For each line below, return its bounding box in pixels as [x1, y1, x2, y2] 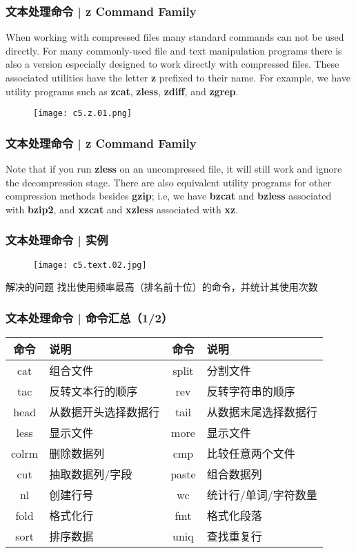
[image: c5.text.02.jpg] [33, 260, 147, 270]
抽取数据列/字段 [49, 466, 132, 483]
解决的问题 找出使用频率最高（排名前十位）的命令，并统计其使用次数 [6, 280, 318, 294]
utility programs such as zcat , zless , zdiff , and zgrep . [6, 84, 239, 98]
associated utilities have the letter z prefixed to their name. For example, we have [6, 70, 351, 84]
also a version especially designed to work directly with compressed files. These [6, 57, 339, 71]
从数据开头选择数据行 [49, 404, 160, 420]
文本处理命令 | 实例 [6, 231, 108, 249]
